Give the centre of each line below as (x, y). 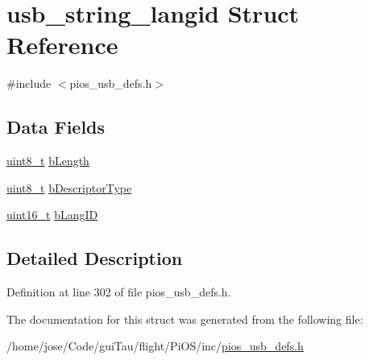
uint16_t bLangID (52, 215)
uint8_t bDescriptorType (69, 187)
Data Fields (56, 127)
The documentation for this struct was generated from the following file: (185, 319)
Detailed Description (95, 258)
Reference (62, 45)
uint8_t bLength (48, 161)
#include (29, 83)
